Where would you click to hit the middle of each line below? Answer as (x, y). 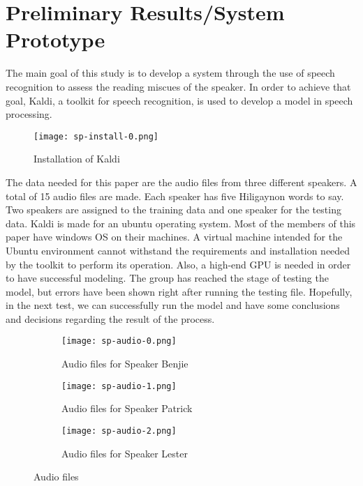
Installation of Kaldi (77, 159)
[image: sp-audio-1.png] (119, 386)
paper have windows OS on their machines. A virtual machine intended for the (174, 237)
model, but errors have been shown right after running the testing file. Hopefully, (179, 291)
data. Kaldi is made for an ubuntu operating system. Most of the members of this (181, 223)
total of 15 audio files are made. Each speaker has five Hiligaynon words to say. (175, 196)
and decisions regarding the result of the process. (110, 318)
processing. (29, 114)
